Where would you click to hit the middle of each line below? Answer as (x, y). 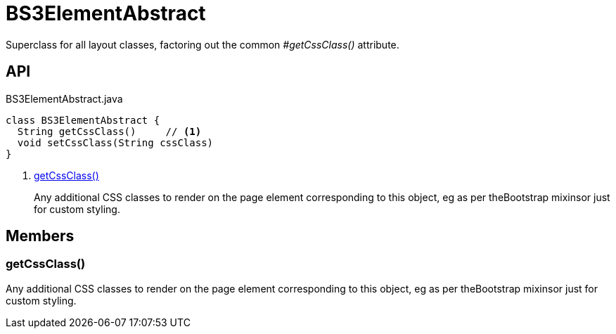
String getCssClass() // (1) (109, 131)
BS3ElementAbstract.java (64, 98)
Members (40, 236)
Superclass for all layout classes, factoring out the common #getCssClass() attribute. (203, 44)
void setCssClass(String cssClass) (115, 142)
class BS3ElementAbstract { (83, 120)
